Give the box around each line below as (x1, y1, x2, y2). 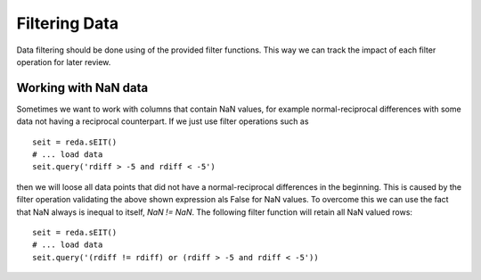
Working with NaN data (16, 80, 149, 95)
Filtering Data (16, 13, 119, 33)
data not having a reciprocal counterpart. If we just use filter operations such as (16, 116, 309, 127)
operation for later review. (16, 56, 111, 67)
